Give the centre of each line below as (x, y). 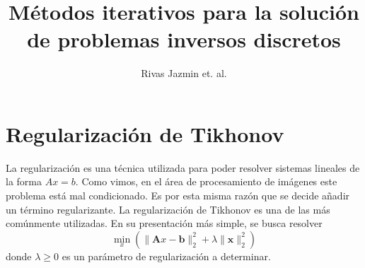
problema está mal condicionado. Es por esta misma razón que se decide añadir (178, 196)
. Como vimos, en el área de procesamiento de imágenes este (206, 181)
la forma (24, 181)
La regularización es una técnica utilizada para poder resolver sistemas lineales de (183, 167)
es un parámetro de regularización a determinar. (166, 256)
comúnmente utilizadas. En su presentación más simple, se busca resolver (164, 223)
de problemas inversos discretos (184, 39)
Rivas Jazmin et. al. (184, 73)
